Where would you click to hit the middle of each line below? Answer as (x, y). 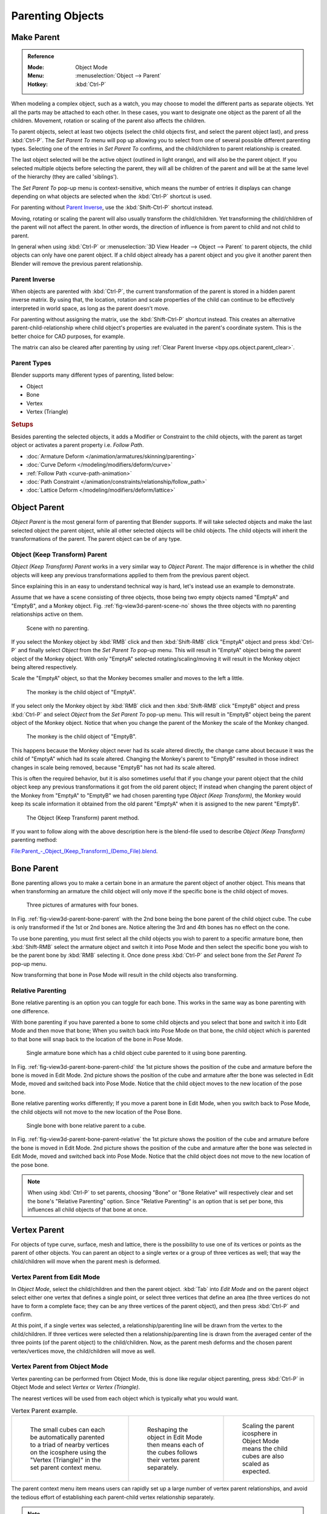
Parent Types (31, 363)
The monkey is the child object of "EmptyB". (81, 736)
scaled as (256, 1464)
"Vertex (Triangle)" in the (65, 1460)
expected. (256, 1472)
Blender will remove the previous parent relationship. (77, 263)
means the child (265, 1449)
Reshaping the (167, 1430)
